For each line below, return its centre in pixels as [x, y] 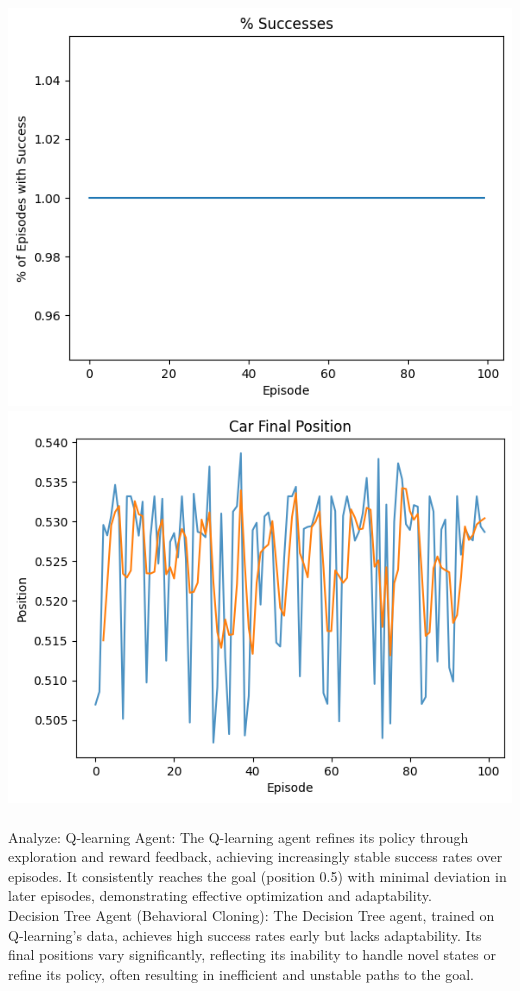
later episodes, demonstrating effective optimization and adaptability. [220, 895]
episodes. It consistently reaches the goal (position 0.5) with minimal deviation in [257, 875]
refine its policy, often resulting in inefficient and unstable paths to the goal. [241, 973]
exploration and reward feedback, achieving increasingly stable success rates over [255, 856]
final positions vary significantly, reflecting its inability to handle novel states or [252, 954]
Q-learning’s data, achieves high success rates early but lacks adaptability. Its [245, 934]
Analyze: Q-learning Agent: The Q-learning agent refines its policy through [238, 836]
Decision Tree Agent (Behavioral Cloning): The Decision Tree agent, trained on [251, 914]
